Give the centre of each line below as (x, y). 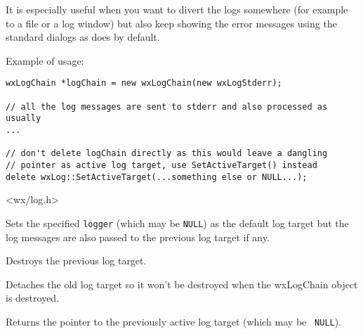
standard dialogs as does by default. (83, 37)
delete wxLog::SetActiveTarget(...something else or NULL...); (157, 177)
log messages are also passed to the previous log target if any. (138, 237)
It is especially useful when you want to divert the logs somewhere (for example (177, 9)
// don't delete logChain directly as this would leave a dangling (167, 154)
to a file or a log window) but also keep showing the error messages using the (171, 23)
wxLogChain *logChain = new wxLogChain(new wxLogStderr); (144, 83)
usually (24, 118)
